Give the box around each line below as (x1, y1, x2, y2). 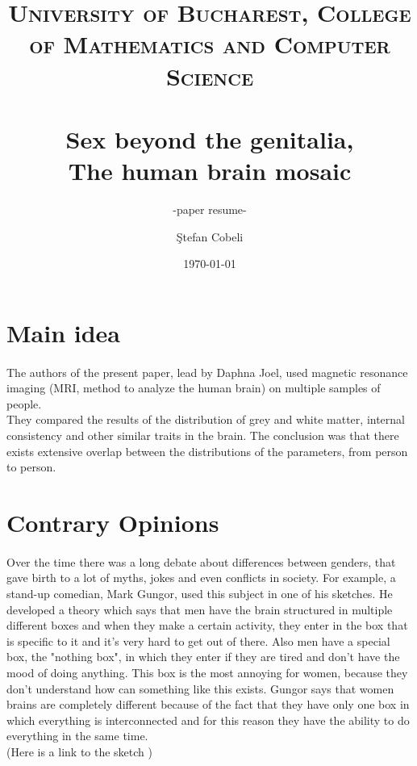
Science (165, 59, 254, 92)
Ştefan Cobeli (176, 228, 244, 245)
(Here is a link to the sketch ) (6, 743, 152, 760)
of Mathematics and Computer (29, 27, 390, 61)
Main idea (6, 316, 121, 349)
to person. (6, 458, 56, 475)
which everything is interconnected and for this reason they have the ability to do (6, 711, 410, 728)
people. (6, 395, 42, 412)
